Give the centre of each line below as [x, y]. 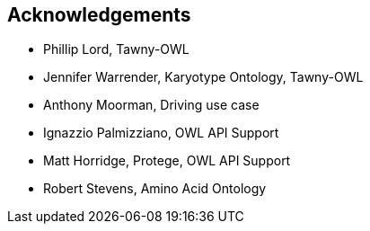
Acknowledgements [99, 15]
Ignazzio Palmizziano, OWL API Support [161, 133]
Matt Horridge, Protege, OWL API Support [167, 161]
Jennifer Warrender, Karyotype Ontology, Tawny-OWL [203, 77]
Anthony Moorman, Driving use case [151, 105]
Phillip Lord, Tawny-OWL [116, 49]
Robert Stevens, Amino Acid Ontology [155, 189]
